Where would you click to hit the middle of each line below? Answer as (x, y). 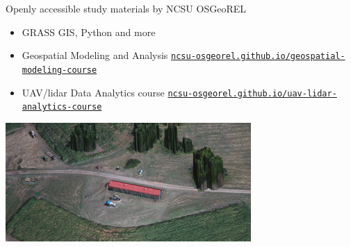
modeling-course (59, 70)
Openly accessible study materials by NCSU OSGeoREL (126, 8)
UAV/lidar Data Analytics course (93, 92)
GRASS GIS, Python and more (89, 32)
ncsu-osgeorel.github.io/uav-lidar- (252, 93)
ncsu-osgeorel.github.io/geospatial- (258, 57)
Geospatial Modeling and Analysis (95, 55)
